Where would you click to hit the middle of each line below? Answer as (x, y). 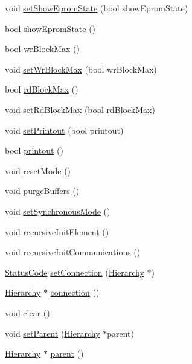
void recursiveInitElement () (57, 231)
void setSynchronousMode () (58, 211)
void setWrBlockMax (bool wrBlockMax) (81, 69)
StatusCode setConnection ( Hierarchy (75, 272)
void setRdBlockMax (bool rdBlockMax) (80, 109)
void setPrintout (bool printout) (64, 130)
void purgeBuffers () (42, 191)
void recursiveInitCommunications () (73, 252)
